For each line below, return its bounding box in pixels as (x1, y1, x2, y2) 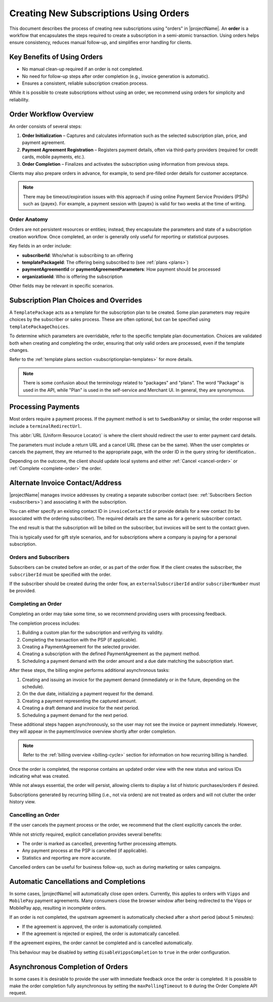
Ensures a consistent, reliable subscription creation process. (22, 80, 148, 86)
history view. (9, 799, 36, 805)
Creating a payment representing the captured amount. (22, 698, 137, 704)
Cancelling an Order (9, 811, 60, 818)
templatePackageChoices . (9, 324, 70, 330)
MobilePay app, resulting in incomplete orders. (9, 905, 107, 911)
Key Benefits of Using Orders (9, 53, 103, 61)
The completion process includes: (9, 620, 80, 626)
